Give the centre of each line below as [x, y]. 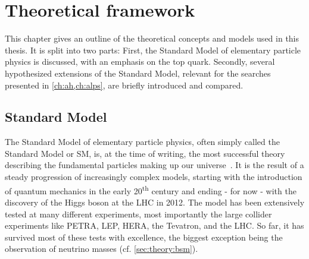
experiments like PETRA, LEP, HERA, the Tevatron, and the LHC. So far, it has [154, 225]
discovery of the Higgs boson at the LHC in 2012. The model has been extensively [155, 202]
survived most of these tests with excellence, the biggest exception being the [144, 237]
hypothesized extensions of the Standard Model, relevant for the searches [138, 73]
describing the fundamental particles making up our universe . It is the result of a [154, 165]
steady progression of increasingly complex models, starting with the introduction [154, 177]
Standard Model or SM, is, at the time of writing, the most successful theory [145, 153]
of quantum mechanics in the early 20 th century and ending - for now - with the [151, 189]
